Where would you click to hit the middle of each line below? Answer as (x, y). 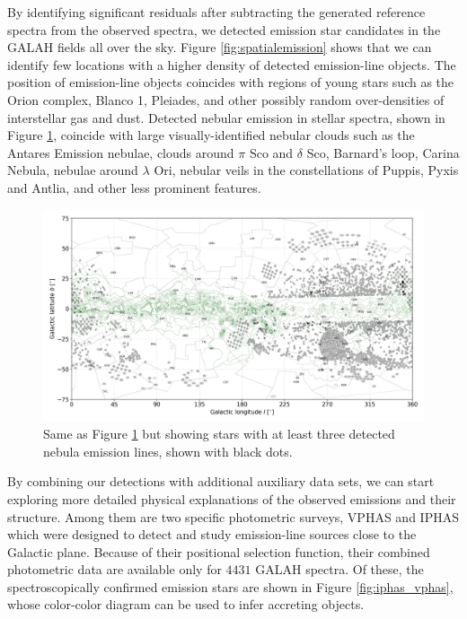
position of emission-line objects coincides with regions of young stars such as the (231, 82)
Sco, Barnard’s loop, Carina (383, 152)
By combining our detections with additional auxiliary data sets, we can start (221, 481)
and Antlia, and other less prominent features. (134, 187)
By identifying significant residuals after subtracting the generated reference (216, 12)
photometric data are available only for (115, 569)
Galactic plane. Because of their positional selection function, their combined (219, 551)
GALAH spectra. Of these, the (339, 569)
